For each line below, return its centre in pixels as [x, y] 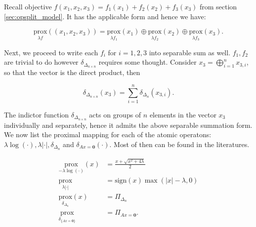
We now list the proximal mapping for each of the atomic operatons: [108, 134]
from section [218, 6]
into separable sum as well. [190, 52]
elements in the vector [183, 114]
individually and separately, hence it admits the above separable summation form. [128, 125]
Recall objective [28, 6]
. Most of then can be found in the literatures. [179, 144]
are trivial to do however [41, 62]
